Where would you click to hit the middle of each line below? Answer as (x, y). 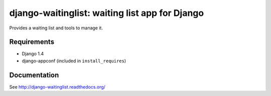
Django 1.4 (33, 54)
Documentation (34, 75)
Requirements (32, 42)
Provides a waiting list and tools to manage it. (56, 28)
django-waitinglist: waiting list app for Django (107, 13)
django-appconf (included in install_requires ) (74, 61)
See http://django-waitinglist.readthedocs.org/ (57, 87)
